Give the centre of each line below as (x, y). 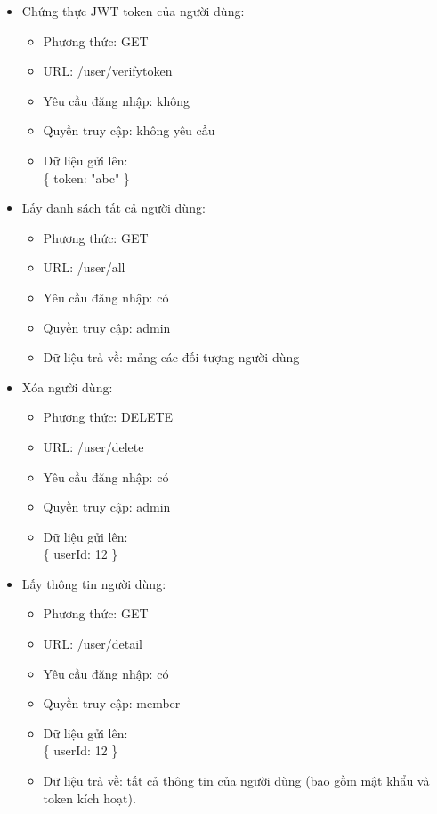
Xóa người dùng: (67, 387)
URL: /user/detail (93, 644)
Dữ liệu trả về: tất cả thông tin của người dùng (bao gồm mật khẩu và (236, 781)
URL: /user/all (84, 267)
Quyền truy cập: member (112, 703)
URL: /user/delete (93, 446)
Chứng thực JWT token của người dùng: (133, 11)
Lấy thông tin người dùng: (94, 583)
